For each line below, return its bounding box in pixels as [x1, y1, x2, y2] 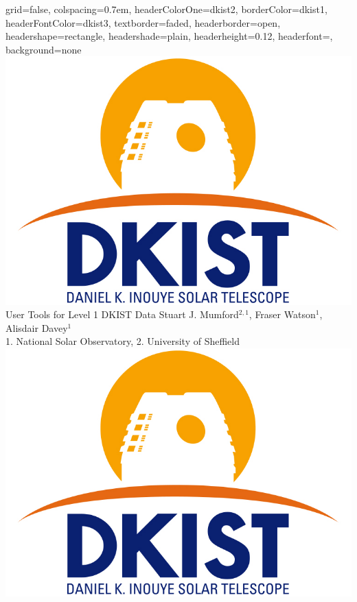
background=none [5, 42, 82, 56]
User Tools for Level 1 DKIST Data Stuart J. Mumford [5, 307, 239, 322]
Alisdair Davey [5, 320, 68, 335]
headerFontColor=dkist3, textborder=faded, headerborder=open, [5, 15, 281, 29]
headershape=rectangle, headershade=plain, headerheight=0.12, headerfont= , [5, 29, 333, 43]
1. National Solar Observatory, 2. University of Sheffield [5, 334, 240, 348]
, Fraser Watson [249, 307, 316, 322]
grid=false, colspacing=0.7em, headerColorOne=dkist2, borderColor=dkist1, [5, 2, 327, 16]
